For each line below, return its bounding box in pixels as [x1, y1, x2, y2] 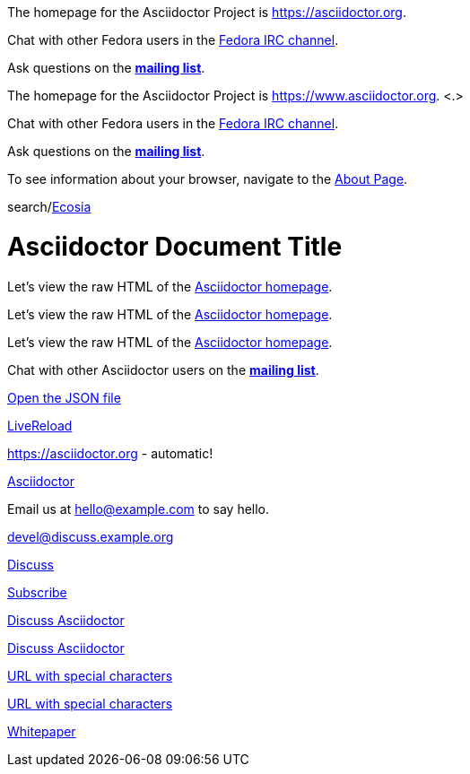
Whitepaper [7, 723, 76, 739]
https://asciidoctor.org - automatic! [7, 445, 213, 461]
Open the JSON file [7, 389, 121, 405]
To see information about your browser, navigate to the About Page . [7, 171, 408, 187]
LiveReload [7, 417, 73, 433]
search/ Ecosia [7, 199, 91, 214]
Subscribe [7, 584, 67, 600]
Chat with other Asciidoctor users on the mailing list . [7, 361, 319, 378]
